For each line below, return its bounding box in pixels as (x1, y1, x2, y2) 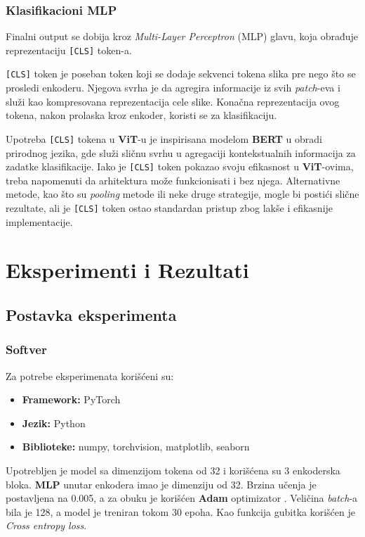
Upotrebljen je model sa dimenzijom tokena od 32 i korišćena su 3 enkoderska (6, 463, 340, 477)
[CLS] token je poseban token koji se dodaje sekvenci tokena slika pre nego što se (6, 66, 356, 81)
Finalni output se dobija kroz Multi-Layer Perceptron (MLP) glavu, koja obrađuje (6, 29, 359, 44)
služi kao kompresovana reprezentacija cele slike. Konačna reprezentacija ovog (6, 94, 340, 108)
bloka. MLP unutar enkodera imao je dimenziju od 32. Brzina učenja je (6, 476, 317, 491)
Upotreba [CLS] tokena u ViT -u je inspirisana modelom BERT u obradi (6, 131, 322, 146)
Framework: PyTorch (22, 392, 121, 407)
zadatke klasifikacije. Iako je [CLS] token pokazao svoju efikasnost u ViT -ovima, (6, 159, 354, 174)
